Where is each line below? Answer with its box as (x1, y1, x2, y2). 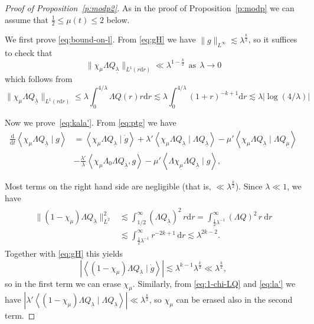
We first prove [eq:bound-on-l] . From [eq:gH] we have (5, 33, 196, 45)
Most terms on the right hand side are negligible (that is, (5, 180, 211, 192)
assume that (5, 13, 49, 25)
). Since (235, 180, 263, 192)
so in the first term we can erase (5, 277, 121, 289)
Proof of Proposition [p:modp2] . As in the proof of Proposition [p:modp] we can (5, 2, 295, 14)
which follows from (5, 73, 73, 85)
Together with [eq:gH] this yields (5, 247, 123, 259)
